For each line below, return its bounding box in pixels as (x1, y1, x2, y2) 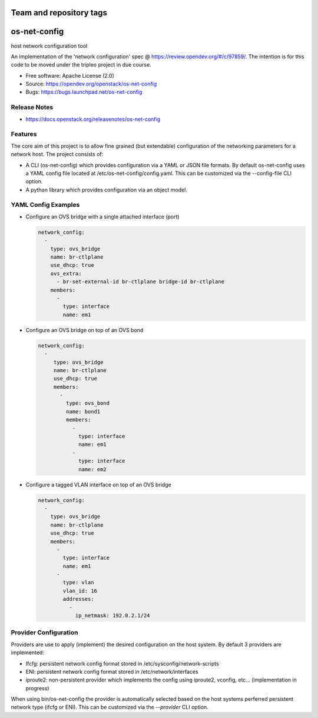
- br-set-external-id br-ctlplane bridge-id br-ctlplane (57, 279, 225, 285)
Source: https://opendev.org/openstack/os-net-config (25, 80, 157, 88)
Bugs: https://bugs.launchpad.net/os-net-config (25, 88, 143, 95)
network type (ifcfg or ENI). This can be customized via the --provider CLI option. (11, 704, 208, 711)
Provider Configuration (11, 628, 78, 637)
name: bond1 (65, 408, 101, 415)
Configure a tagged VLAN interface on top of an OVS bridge (25, 481, 172, 488)
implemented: (11, 649, 44, 656)
